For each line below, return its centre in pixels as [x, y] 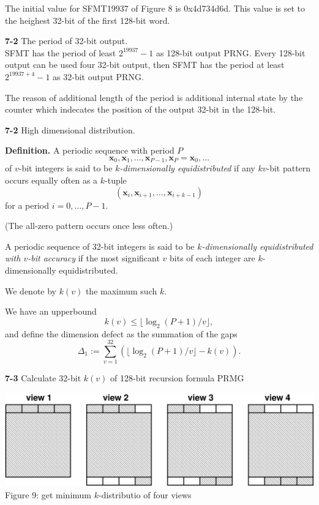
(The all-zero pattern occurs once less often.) [89, 226]
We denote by [31, 290]
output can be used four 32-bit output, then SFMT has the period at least [145, 65]
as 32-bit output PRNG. [98, 76]
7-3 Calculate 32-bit [43, 378]
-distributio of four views [145, 495]
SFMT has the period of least [61, 52]
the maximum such [121, 290]
